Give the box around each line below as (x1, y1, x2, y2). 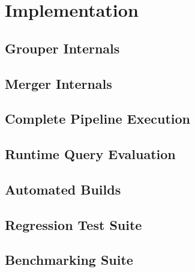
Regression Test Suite (5, 215, 142, 234)
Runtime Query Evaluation (5, 145, 176, 163)
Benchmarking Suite (5, 250, 133, 269)
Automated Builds (5, 180, 121, 198)
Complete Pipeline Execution (5, 109, 191, 128)
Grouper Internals (5, 38, 120, 57)
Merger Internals (5, 74, 112, 92)
